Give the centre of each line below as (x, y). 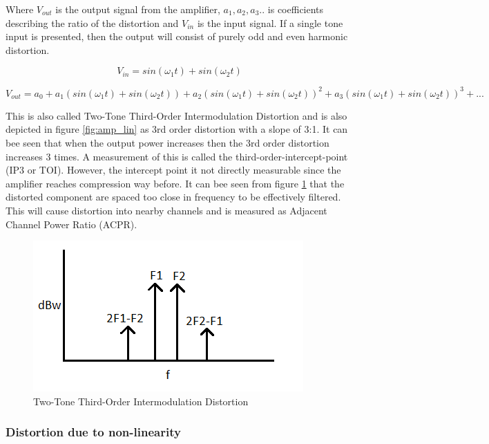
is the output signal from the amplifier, (138, 9)
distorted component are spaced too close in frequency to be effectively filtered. (173, 197)
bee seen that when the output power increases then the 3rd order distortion (167, 143)
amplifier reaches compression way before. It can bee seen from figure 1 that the (175, 183)
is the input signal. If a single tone (270, 22)
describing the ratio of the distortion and (92, 22)
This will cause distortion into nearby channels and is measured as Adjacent (166, 211)
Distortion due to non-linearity (93, 432)
